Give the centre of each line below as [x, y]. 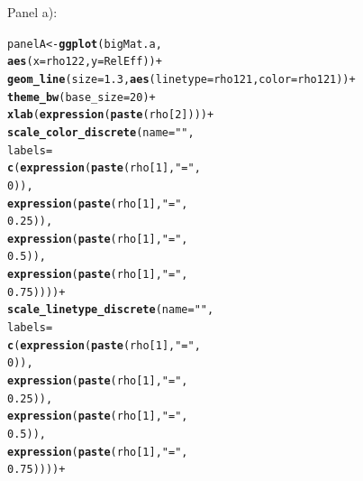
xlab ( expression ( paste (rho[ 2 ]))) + [111, 115]
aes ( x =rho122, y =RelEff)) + [85, 62]
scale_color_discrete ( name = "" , [101, 132]
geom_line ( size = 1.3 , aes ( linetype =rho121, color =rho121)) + [181, 79]
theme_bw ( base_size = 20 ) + [82, 97]
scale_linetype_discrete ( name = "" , [111, 310]
